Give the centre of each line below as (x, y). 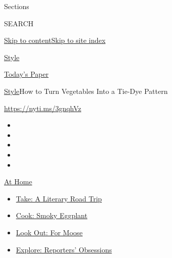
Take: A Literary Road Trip (59, 198)
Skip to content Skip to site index (55, 40)
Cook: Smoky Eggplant (52, 215)
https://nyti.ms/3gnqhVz (43, 108)
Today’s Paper (26, 74)
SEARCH (19, 23)
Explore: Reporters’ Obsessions (64, 249)
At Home (18, 182)
